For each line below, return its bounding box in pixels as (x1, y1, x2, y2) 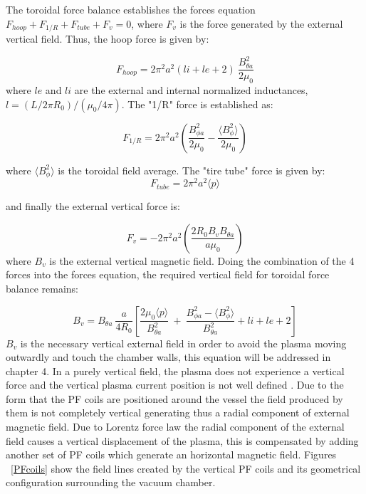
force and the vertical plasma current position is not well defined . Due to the (6, 377, 344, 392)
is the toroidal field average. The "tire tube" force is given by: (58, 162, 325, 177)
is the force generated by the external (179, 16, 343, 31)
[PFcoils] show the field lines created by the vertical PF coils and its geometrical (11, 461, 361, 475)
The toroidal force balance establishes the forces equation (6, 2, 256, 16)
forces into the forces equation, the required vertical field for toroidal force (6, 267, 330, 282)
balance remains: (6, 280, 79, 295)
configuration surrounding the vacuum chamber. (6, 475, 216, 490)
